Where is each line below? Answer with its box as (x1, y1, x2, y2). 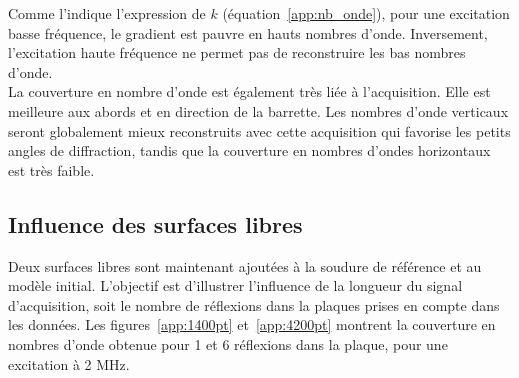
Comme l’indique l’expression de (8, 3, 206, 23)
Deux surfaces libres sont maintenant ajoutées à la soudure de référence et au (8, 255, 482, 276)
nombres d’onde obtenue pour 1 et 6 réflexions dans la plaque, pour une (8, 333, 448, 354)
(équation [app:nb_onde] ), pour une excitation (222, 3, 510, 23)
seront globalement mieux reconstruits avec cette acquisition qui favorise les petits (8, 120, 511, 141)
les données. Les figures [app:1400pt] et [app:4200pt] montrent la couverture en (8, 314, 496, 335)
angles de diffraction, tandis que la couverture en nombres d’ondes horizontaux (8, 140, 491, 161)
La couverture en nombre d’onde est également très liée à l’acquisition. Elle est (8, 81, 491, 102)
